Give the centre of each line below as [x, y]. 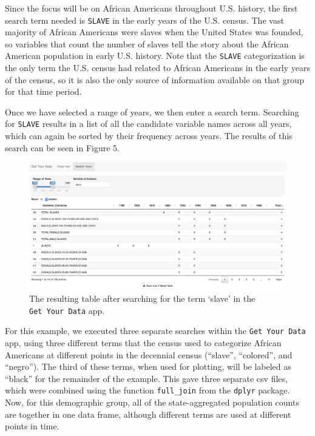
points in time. [32, 426]
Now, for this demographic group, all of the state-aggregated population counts [152, 402]
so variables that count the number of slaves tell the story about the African [147, 43]
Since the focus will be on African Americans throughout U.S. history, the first [151, 8]
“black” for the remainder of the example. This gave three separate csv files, [146, 378]
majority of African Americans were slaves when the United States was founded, [154, 32]
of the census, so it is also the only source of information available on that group [154, 79]
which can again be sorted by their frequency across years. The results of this [149, 136]
